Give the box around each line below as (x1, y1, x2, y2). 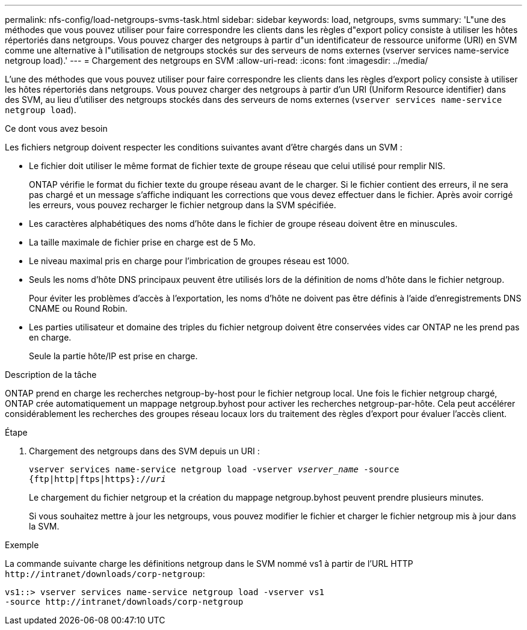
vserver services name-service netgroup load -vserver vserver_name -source (29, 465, 399, 474)
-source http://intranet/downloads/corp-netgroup (5, 597, 244, 607)
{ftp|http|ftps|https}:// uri (29, 474, 166, 484)
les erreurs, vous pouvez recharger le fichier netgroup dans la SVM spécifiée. (29, 200, 336, 210)
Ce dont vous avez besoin (5, 123, 108, 134)
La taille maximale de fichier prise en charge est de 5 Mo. (29, 237, 256, 247)
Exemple (5, 540, 39, 550)
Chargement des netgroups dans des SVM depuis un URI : (29, 446, 260, 456)
